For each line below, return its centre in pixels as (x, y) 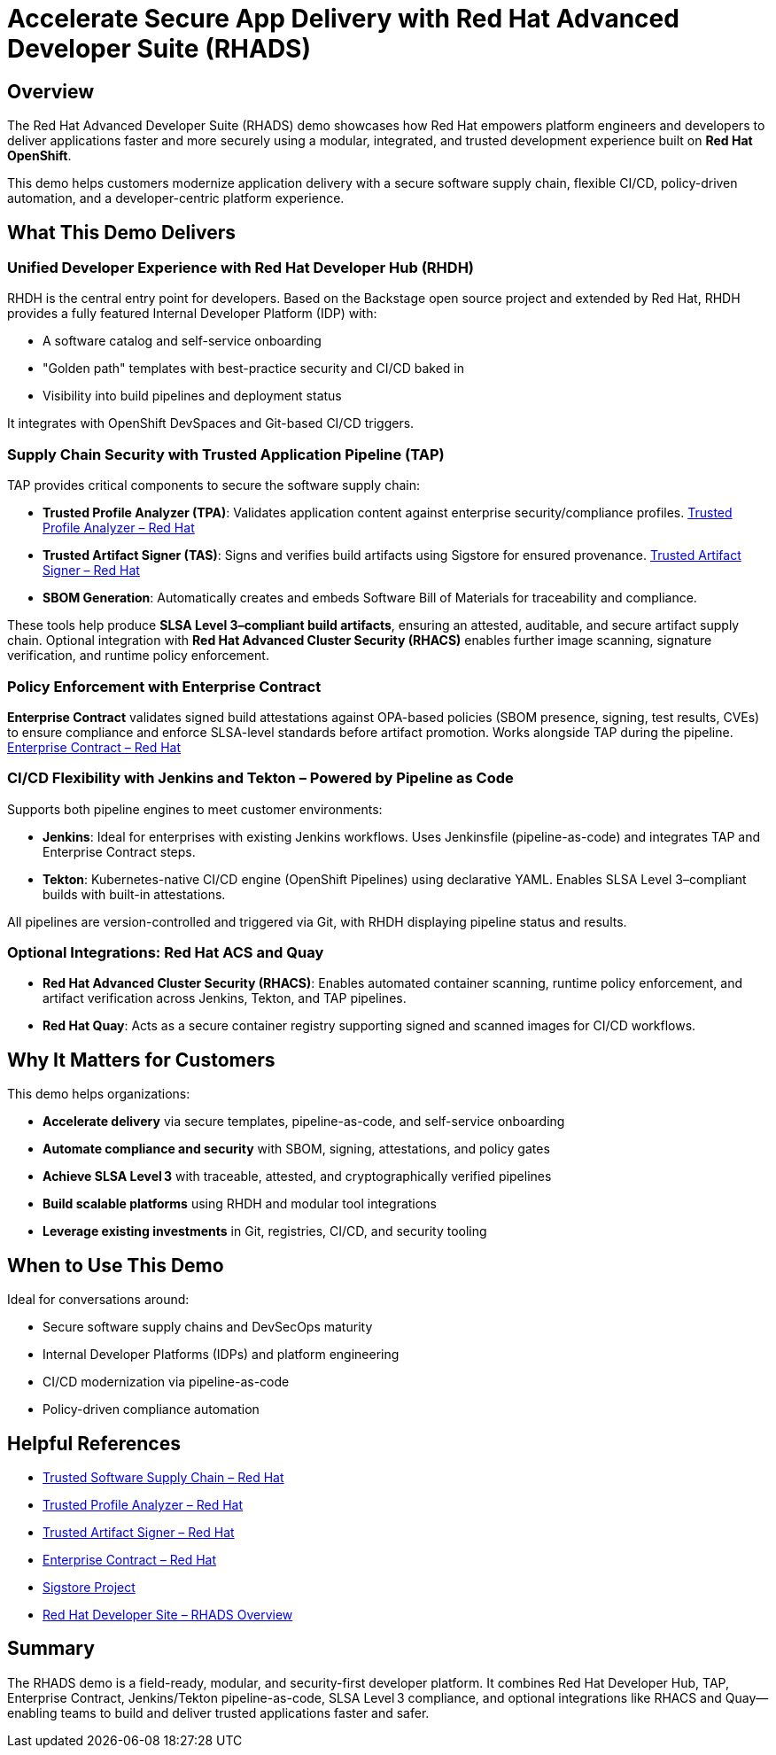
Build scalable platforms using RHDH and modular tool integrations (240, 1204)
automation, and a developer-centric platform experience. (176, 198)
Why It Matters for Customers (141, 1060)
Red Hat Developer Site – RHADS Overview (168, 1614)
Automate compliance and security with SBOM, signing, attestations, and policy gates (296, 1149)
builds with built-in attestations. (134, 894)
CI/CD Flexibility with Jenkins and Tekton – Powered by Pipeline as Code (260, 778)
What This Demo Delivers (122, 232)
